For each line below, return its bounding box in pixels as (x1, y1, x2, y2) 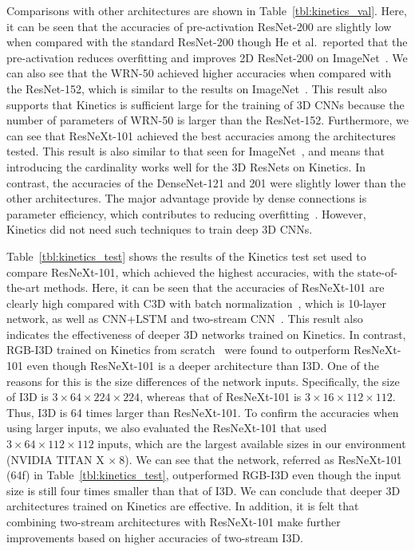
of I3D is (6, 388, 49, 405)
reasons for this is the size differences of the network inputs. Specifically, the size (6, 372, 400, 389)
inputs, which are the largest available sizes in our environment (97, 435, 406, 452)
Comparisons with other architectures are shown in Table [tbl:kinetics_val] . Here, (6, 2, 407, 18)
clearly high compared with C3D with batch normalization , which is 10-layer (6, 294, 387, 311)
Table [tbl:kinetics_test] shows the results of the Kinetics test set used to (6, 247, 366, 264)
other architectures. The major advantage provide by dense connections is (6, 190, 367, 207)
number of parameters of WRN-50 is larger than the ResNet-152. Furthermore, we (6, 112, 409, 128)
